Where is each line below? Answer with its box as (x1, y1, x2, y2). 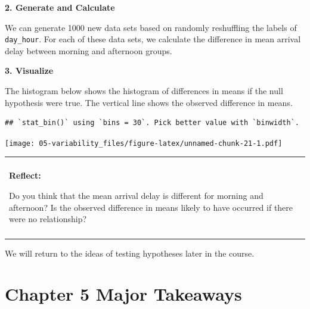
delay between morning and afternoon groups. (5, 44, 172, 57)
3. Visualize (5, 64, 54, 77)
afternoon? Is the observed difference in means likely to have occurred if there (9, 201, 293, 213)
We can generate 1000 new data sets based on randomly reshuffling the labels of (5, 21, 297, 33)
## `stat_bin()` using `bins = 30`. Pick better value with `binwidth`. (5, 118, 299, 127)
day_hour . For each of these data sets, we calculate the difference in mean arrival (5, 33, 301, 45)
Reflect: (9, 169, 41, 182)
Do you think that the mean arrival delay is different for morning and (9, 189, 263, 202)
